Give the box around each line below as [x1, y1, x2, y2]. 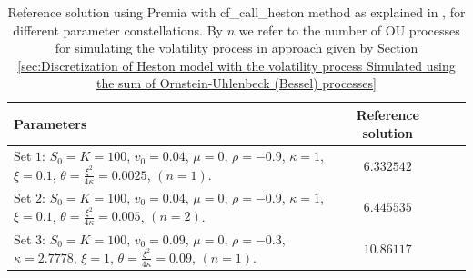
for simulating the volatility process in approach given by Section [55, 38, 418, 57]
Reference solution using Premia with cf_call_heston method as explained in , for [7, 3, 466, 21]
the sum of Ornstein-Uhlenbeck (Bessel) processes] [96, 74, 377, 93]
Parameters [14, 114, 87, 133]
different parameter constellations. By [13, 20, 223, 39]
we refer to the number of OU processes [238, 20, 460, 39]
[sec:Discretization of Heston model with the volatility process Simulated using [17, 55, 456, 74]
